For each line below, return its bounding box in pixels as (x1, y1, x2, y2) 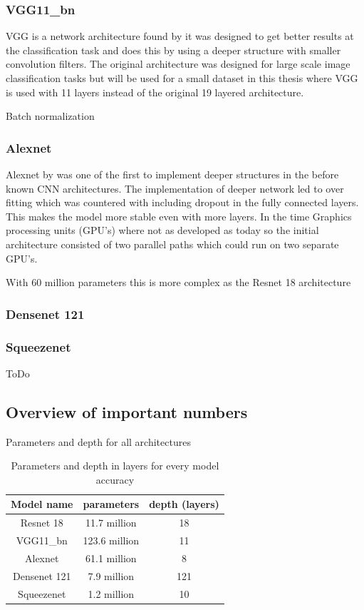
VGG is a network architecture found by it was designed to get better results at (6, 29, 354, 44)
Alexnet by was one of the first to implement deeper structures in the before (6, 167, 339, 181)
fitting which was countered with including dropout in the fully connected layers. (6, 195, 359, 210)
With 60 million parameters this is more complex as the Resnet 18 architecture (6, 275, 351, 290)
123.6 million (83, 533, 140, 548)
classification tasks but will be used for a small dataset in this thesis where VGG (6, 71, 358, 85)
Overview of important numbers (6, 400, 248, 422)
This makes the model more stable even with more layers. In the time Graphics (6, 208, 352, 223)
